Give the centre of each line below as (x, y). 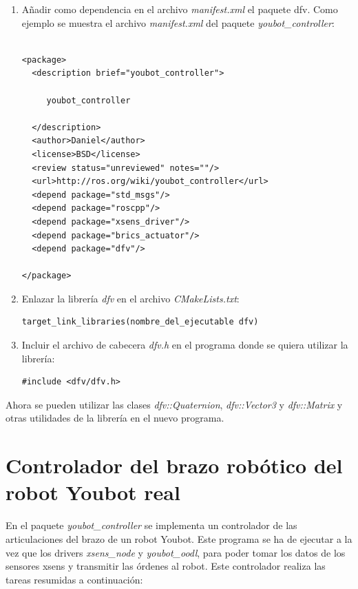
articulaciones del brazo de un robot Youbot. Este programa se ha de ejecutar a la (179, 538)
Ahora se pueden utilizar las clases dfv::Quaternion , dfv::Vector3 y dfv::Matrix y (174, 404)
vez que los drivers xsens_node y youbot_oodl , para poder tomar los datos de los (176, 552)
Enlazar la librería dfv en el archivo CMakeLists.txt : (130, 298)
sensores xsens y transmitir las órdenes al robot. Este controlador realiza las (166, 566)
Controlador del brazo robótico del (174, 465)
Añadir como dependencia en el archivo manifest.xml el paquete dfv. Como (180, 9)
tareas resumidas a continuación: (74, 579)
